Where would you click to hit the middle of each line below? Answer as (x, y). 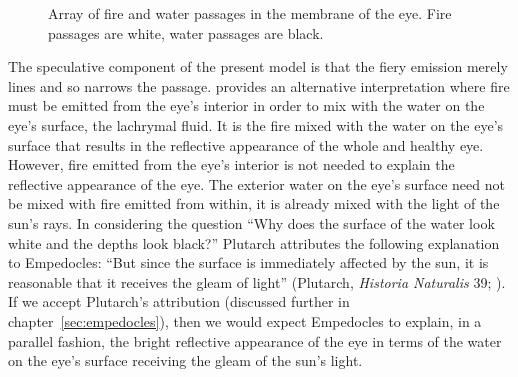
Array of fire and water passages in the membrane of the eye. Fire (250, 13)
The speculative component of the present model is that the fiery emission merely (258, 66)
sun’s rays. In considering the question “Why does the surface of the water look (251, 222)
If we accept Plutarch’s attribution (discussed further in (179, 301)
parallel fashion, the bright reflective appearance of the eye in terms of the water (255, 340)
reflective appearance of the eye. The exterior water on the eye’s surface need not (256, 183)
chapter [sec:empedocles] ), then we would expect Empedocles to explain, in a (245, 320)
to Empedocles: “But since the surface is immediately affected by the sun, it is (248, 262)
